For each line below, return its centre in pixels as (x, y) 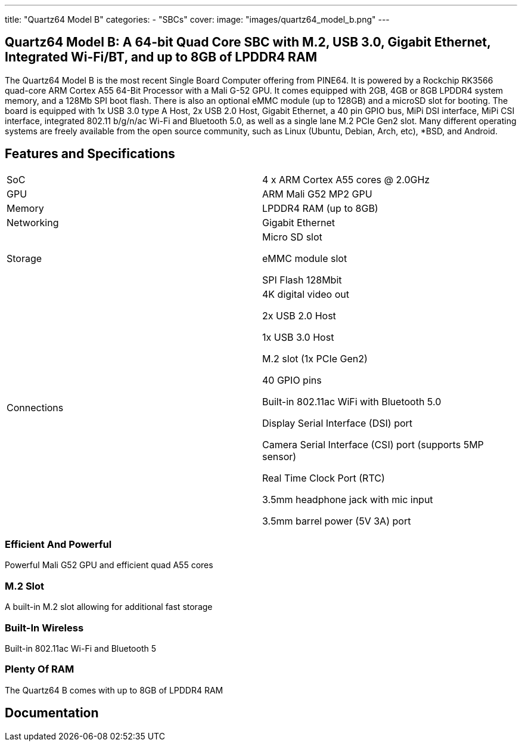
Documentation (52, 713)
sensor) (279, 456)
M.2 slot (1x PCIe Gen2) (315, 358)
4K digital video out (306, 294)
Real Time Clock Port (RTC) (324, 478)
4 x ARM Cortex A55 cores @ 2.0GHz (346, 179)
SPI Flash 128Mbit (302, 280)
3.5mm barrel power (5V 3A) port (337, 521)
